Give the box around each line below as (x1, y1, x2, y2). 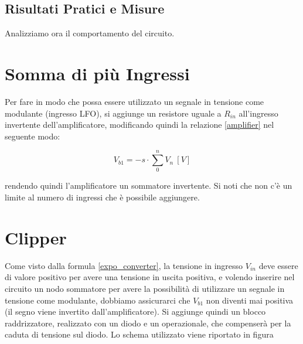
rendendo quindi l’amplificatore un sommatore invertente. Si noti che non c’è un (5, 179, 292, 192)
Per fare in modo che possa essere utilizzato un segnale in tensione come (5, 95, 264, 107)
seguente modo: (5, 130, 60, 142)
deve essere (258, 259, 298, 271)
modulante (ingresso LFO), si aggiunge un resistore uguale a (5, 107, 222, 119)
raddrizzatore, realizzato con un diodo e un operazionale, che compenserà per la (5, 316, 291, 329)
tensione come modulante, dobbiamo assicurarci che (5, 294, 190, 306)
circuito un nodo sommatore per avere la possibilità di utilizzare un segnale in (5, 282, 285, 294)
